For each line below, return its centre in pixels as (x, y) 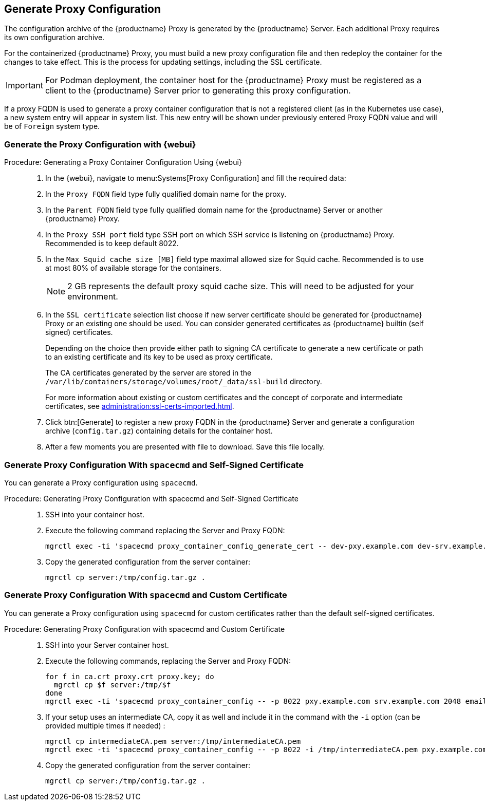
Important (24, 86)
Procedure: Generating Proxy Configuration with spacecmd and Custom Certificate (145, 629)
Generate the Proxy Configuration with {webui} (100, 144)
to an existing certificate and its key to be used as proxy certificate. (159, 357)
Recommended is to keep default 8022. (112, 244)
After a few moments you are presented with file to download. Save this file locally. (185, 447)
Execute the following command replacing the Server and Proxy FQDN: (165, 530)
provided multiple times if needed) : (105, 725)
